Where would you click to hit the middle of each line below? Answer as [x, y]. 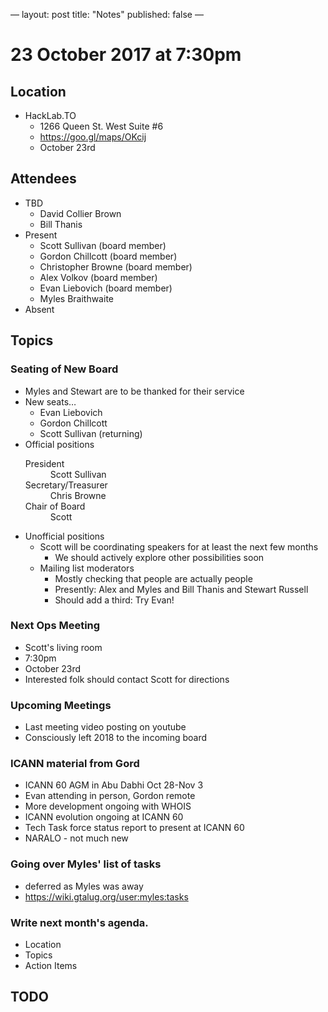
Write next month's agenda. [79, 922]
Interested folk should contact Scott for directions [127, 679]
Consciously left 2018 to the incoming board [116, 738]
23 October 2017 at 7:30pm [126, 55]
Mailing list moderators [87, 568]
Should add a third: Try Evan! [114, 600]
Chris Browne [78, 495]
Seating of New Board [64, 369]
